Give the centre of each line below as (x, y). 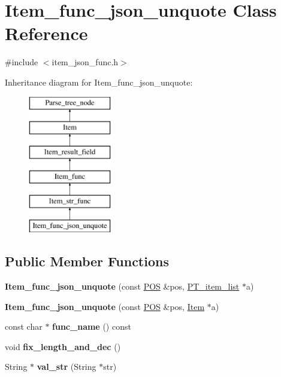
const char (24, 326)
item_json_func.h (85, 62)
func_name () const (92, 326)
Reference (46, 33)
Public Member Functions (87, 261)
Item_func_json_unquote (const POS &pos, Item (105, 306)
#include (22, 62)
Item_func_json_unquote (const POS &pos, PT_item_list (122, 286)
